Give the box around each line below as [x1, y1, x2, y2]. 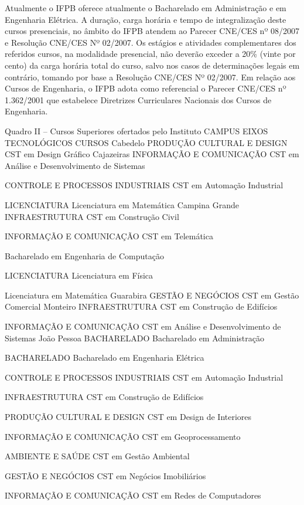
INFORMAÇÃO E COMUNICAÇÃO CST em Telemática [5, 230, 213, 242]
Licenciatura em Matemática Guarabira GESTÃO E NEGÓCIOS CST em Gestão [5, 289, 299, 301]
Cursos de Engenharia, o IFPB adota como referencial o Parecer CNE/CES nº [5, 82, 286, 94]
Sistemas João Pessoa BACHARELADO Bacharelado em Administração [5, 331, 264, 344]
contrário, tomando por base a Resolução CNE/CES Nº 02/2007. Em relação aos [5, 70, 296, 83]
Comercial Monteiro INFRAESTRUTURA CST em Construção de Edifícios [5, 300, 278, 313]
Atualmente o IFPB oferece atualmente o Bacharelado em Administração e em [5, 2, 286, 13]
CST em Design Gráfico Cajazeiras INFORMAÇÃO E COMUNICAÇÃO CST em [5, 148, 299, 160]
